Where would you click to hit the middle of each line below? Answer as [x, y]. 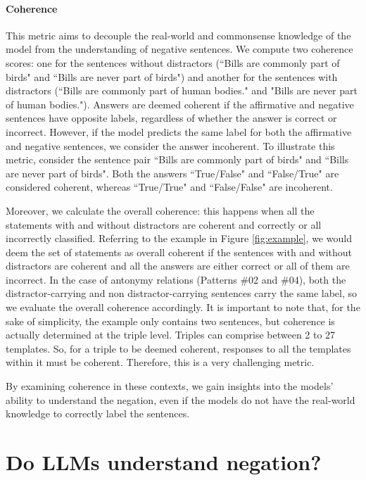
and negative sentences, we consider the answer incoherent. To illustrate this [170, 145]
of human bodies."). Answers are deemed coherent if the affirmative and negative [180, 104]
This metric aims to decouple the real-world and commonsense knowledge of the [178, 35]
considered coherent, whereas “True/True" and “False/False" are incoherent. [169, 187]
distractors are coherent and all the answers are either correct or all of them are [178, 266]
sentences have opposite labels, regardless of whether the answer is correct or [171, 118]
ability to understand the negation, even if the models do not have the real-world [181, 399]
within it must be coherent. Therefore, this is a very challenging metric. [160, 362]
